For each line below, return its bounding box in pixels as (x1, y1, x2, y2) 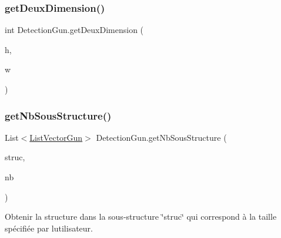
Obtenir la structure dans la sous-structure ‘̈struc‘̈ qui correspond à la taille (5, 210, 277, 223)
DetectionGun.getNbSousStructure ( (96, 131, 227, 143)
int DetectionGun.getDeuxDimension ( (5, 24, 144, 36)
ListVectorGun (29, 131, 83, 143)
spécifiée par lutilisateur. (5, 222, 93, 234)
